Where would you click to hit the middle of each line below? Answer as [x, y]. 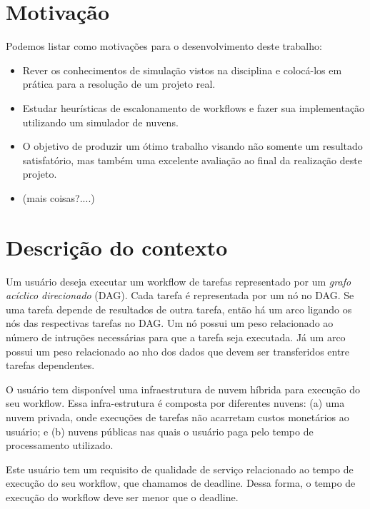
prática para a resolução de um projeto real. [119, 84]
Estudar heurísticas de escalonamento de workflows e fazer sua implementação [194, 107]
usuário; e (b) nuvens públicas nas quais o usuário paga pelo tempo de [160, 431]
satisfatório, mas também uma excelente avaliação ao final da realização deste [192, 160]
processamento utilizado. [60, 445]
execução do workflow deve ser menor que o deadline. [122, 497]
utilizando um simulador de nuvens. [100, 122]
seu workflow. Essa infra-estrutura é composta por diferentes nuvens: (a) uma [175, 403]
